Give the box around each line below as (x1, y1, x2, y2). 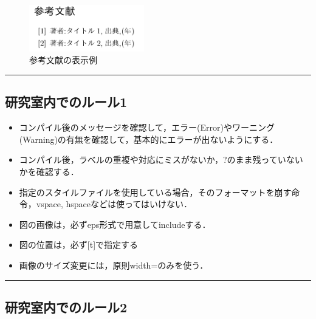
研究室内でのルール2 (5, 297, 128, 316)
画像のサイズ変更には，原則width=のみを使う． (19, 258, 208, 271)
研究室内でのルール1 (5, 92, 128, 111)
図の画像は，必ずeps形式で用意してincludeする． (19, 218, 211, 230)
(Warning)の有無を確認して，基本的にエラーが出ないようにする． (19, 132, 278, 145)
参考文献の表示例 (29, 53, 97, 66)
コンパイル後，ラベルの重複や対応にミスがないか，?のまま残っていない (19, 153, 303, 166)
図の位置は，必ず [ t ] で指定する (19, 238, 139, 251)
